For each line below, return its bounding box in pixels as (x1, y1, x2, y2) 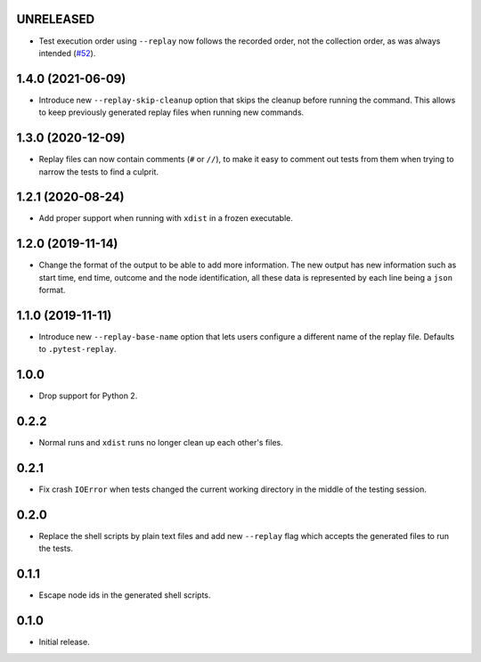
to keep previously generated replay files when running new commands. (38, 107, 305, 118)
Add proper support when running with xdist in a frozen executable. (38, 213, 294, 224)
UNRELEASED (16, 12, 95, 27)
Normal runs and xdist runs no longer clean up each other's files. (38, 437, 284, 448)
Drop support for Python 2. (38, 390, 138, 401)
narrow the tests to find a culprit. (38, 166, 159, 177)
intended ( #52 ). (38, 47, 96, 58)
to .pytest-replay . (38, 344, 117, 355)
